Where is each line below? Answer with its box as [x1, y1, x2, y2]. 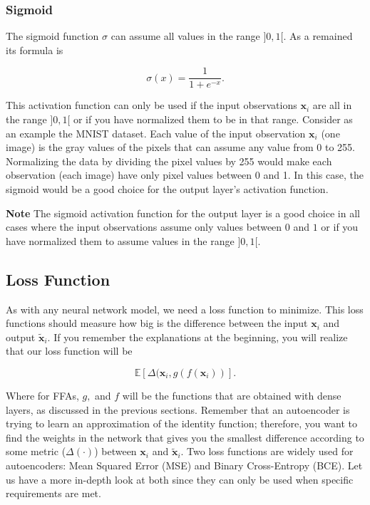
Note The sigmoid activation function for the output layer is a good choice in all [6, 205, 360, 220]
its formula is [6, 42, 63, 57]
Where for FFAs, [6, 387, 79, 402]
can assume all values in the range [111, 28, 260, 43]
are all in [312, 98, 352, 113]
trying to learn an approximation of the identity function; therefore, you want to [6, 416, 357, 431]
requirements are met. [6, 486, 101, 501]
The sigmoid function [6, 28, 99, 43]
